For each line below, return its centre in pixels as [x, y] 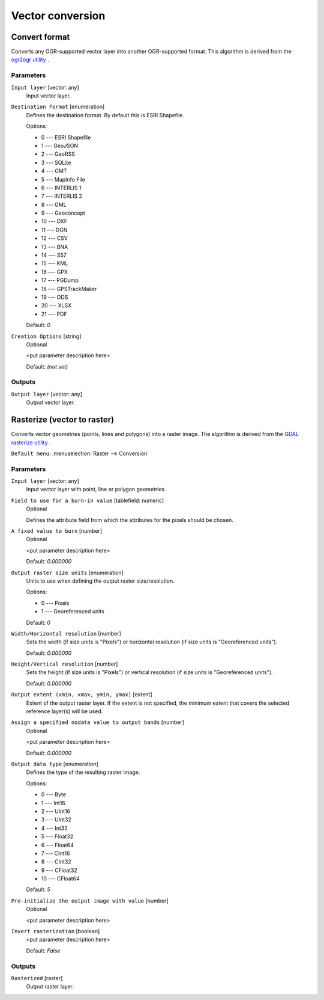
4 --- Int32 [55, 828]
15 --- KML [55, 263]
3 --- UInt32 [56, 820]
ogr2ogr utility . [30, 60]
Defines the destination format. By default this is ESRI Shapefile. [105, 115]
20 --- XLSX [56, 305]
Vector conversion [58, 16]
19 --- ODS [55, 297]
